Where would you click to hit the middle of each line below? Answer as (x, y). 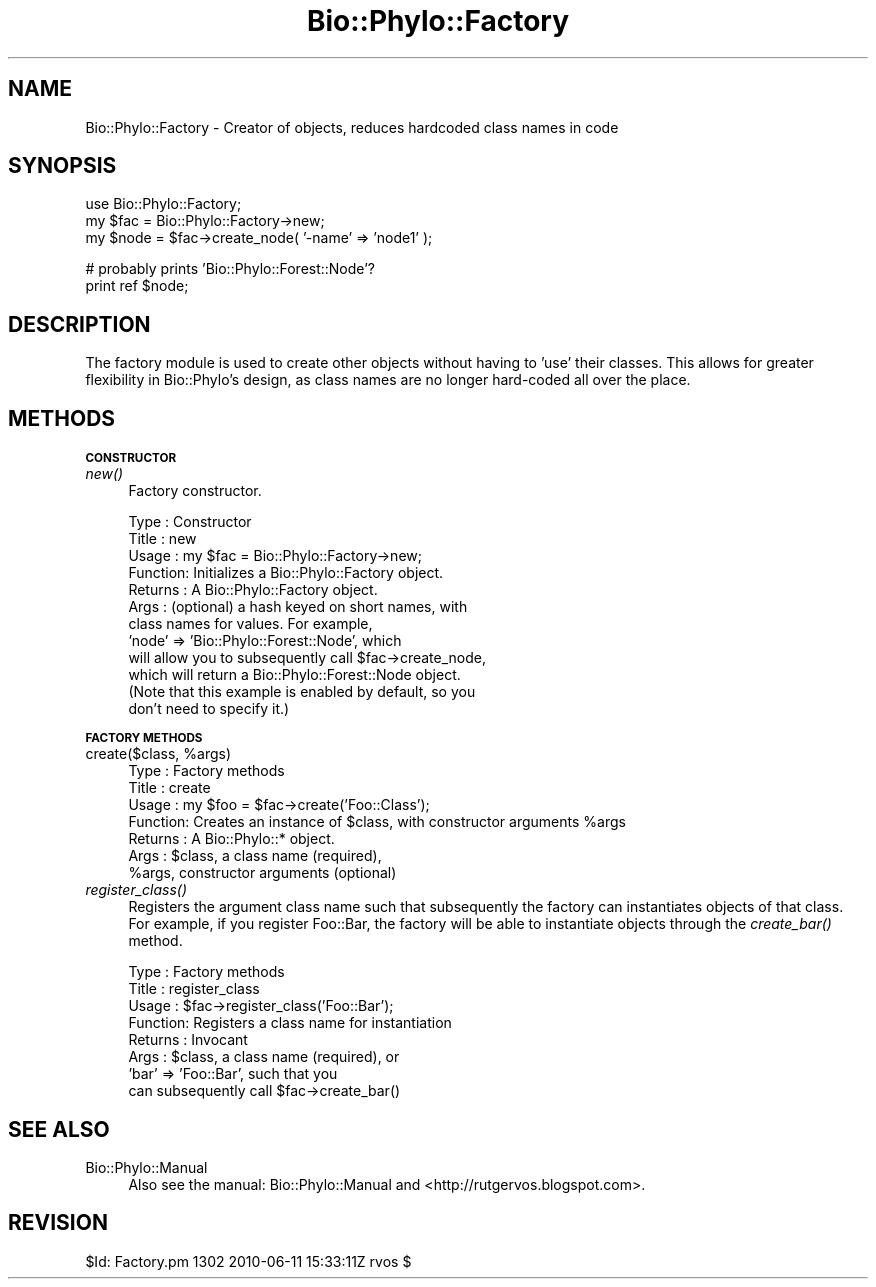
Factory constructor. (195, 491)
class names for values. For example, (250, 624)
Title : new (162, 539)
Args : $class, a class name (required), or (264, 1057)
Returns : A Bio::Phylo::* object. (231, 839)
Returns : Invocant (188, 1040)
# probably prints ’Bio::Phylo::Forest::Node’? (230, 269)
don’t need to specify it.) (209, 709)
